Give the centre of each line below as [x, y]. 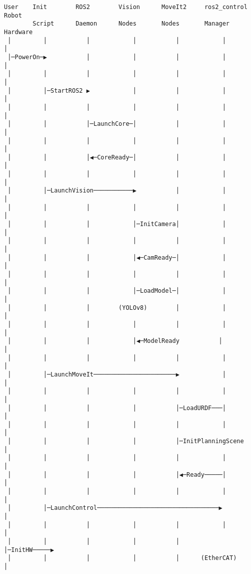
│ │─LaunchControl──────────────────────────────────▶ [115, 508]
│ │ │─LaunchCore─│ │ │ [117, 124]
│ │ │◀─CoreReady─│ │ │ [117, 157]
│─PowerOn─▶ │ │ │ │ [117, 57]
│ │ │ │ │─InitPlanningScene [126, 441]
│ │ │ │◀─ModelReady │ [115, 341]
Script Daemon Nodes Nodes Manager [131, 24]
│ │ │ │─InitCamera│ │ [117, 224]
